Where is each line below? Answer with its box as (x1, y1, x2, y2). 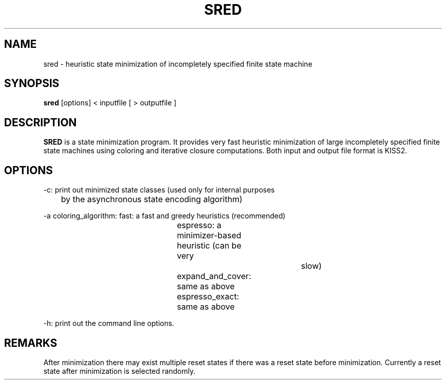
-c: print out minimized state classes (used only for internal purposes (43, 185, 275, 195)
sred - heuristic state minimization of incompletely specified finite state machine (43, 59, 313, 68)
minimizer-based (177, 230, 241, 241)
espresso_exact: (177, 291, 239, 302)
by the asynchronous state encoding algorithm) (61, 194, 243, 205)
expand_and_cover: (177, 271, 252, 282)
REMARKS (4, 336, 58, 349)
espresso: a (177, 220, 221, 231)
